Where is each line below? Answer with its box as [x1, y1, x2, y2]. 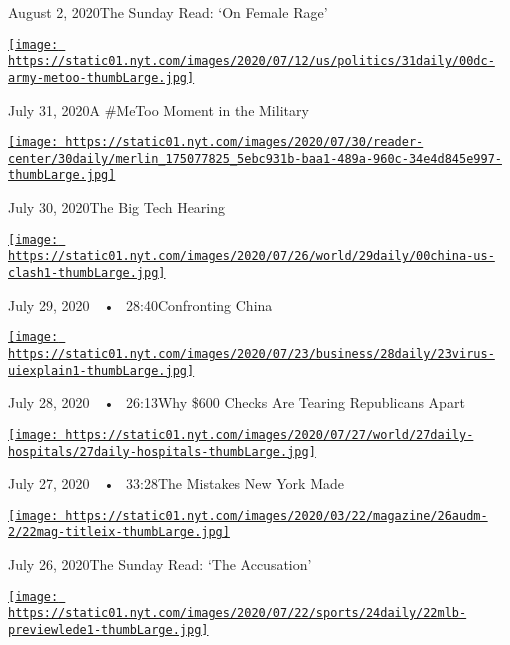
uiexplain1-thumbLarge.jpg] [8, 363, 195, 378]
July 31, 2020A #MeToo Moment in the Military [8, 99, 309, 120]
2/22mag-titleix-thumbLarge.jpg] [8, 525, 230, 540]
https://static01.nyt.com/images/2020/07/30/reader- [65, 135, 424, 150]
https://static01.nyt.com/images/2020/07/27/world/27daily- [65, 427, 474, 442]
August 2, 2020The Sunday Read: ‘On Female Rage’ [8, 2, 328, 22]
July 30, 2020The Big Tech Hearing [8, 197, 226, 218]
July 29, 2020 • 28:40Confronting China [8, 294, 273, 315]
